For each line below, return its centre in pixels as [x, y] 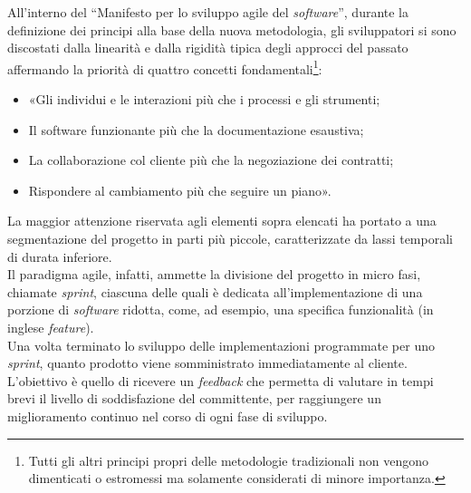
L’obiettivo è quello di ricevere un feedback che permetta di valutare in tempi [221, 380]
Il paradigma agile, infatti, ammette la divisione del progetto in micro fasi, [214, 274]
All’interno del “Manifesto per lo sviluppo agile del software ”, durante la [208, 12]
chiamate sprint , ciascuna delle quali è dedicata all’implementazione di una [215, 291]
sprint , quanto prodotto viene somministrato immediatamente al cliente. [207, 363]
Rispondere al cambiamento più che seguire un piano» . [180, 190]
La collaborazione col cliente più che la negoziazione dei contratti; [211, 160]
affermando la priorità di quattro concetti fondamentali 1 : [165, 67]
